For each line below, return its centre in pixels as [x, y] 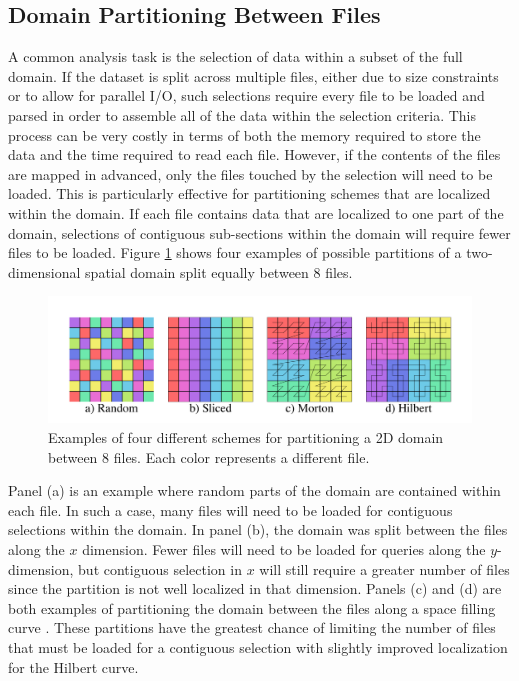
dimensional [44, 271]
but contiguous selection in [160, 568]
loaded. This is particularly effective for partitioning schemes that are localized [249, 193]
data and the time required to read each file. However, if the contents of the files [254, 154]
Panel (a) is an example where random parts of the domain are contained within [254, 490]
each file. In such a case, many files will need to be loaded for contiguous [230, 509]
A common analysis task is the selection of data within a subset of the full [235, 56]
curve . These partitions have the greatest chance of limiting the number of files [252, 627]
